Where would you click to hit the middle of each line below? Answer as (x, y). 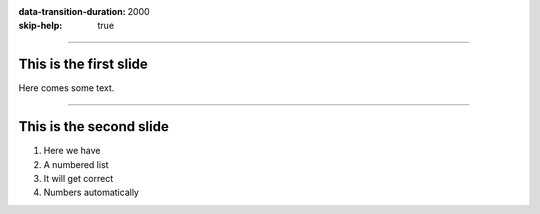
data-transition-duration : (72, 11)
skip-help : (40, 26)
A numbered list (76, 164)
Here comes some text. (66, 88)
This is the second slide (93, 126)
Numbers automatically (91, 192)
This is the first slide (83, 64)
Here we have (72, 151)
